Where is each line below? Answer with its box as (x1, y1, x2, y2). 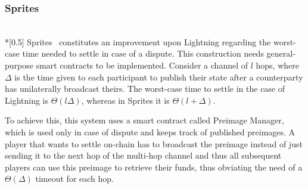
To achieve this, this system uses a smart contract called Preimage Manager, (5, 114, 284, 126)
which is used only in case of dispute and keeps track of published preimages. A (5, 125, 295, 138)
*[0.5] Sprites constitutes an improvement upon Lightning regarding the (5, 35, 271, 48)
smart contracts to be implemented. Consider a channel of (36, 59, 248, 71)
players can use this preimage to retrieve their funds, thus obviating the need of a (5, 160, 303, 173)
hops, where (256, 59, 299, 71)
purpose (5, 59, 33, 71)
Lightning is (5, 94, 49, 106)
